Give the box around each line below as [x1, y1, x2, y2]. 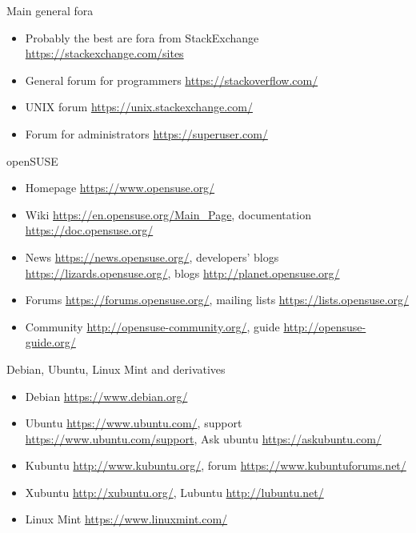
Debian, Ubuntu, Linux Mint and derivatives [6, 360, 226, 377]
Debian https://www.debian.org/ [25, 387, 188, 404]
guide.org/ [25, 334, 76, 351]
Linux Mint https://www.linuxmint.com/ [25, 511, 228, 527]
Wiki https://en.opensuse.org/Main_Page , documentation [25, 206, 311, 222]
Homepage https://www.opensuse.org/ [25, 179, 215, 196]
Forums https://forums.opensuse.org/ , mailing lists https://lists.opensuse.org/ [25, 291, 410, 308]
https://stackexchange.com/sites [25, 45, 184, 62]
